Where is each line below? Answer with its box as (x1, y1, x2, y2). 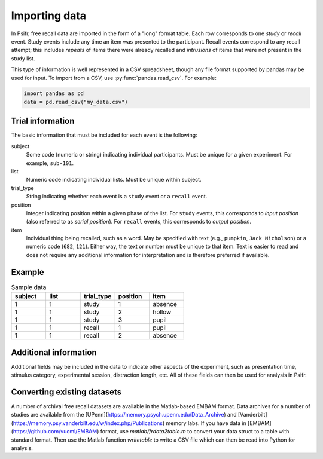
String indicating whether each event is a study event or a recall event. (26, 193, 208, 200)
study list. (11, 54, 35, 62)
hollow (153, 308, 172, 316)
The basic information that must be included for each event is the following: (11, 131, 197, 139)
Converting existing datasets (11, 387, 122, 397)
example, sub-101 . (26, 159, 74, 167)
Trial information (11, 116, 75, 126)
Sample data (11, 283, 47, 291)
